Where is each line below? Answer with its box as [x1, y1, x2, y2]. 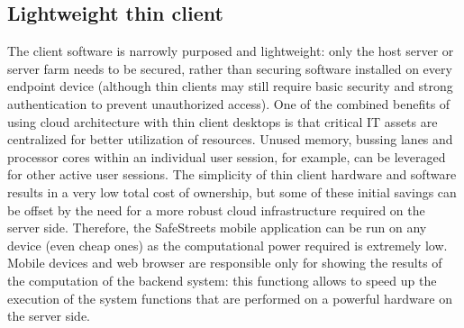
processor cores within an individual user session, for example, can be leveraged [7, 147, 446, 166]
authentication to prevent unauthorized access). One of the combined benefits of [7, 94, 450, 113]
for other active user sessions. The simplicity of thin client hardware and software [7, 165, 457, 184]
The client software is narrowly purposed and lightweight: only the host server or [7, 41, 454, 60]
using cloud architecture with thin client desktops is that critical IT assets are [7, 112, 438, 131]
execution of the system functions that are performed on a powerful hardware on [7, 288, 452, 307]
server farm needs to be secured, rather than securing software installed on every [7, 59, 452, 77]
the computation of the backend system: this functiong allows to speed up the [7, 270, 437, 289]
